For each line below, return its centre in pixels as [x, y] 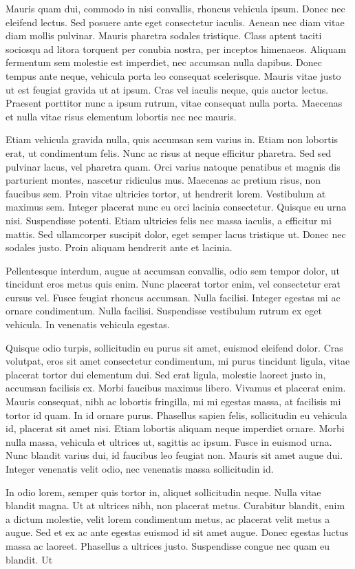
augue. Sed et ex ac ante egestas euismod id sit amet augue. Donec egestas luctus [177, 532]
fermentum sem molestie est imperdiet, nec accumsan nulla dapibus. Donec [164, 62]
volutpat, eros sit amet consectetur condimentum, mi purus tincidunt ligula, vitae [178, 361]
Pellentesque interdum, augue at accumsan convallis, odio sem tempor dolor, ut [173, 270]
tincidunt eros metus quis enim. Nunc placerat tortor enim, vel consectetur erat [173, 284]
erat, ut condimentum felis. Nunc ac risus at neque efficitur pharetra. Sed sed [169, 152]
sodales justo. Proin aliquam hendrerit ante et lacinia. [119, 247]
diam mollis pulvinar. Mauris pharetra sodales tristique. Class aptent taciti [164, 35]
